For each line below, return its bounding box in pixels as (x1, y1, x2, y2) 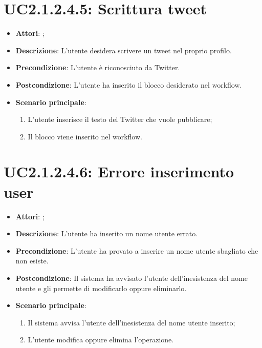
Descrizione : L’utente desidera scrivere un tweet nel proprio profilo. (15, 45, 232, 55)
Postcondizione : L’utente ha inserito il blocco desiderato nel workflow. (15, 79, 242, 90)
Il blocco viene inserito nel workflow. (28, 131, 142, 141)
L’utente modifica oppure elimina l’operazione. (28, 334, 174, 345)
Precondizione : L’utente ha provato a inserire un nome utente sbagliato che (15, 245, 258, 256)
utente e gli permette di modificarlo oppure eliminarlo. (15, 282, 187, 293)
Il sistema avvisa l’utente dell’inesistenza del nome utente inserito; (28, 317, 235, 327)
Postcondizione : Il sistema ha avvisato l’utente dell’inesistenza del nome (15, 272, 248, 283)
